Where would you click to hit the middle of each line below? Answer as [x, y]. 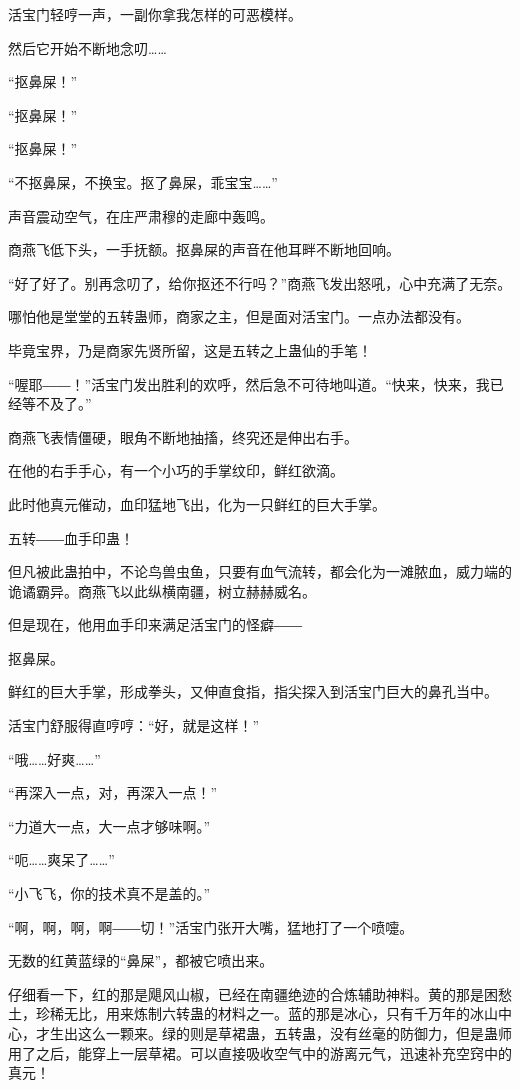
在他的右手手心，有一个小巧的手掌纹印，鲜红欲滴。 [176, 470]
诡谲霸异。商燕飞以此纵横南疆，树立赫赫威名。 [162, 590]
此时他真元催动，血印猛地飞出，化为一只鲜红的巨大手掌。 [197, 503]
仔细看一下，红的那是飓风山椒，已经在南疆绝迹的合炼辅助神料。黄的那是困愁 [260, 993]
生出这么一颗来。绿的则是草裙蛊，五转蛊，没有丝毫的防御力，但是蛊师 [280, 1033]
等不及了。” [56, 403]
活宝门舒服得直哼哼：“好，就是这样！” [134, 725]
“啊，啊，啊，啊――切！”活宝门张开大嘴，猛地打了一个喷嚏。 [211, 926]
